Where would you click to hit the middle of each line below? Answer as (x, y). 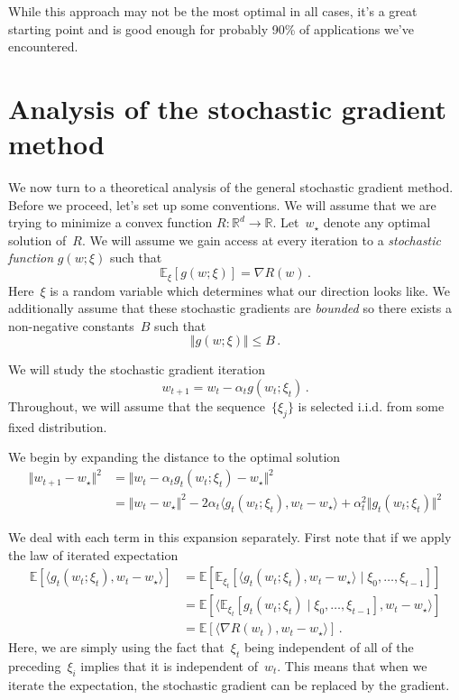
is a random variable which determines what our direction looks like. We (250, 290)
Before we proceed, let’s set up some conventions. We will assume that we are (222, 204)
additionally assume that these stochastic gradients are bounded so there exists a (230, 308)
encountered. (43, 46)
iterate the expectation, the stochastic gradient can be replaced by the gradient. (229, 684)
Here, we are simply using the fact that (116, 647)
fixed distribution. (58, 426)
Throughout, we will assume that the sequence (137, 405)
